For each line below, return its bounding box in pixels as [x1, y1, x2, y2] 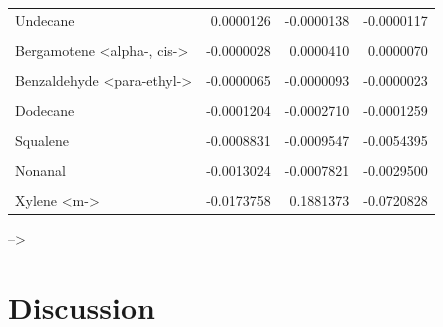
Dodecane [15, 100, 75, 121]
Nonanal [15, 160, 66, 181]
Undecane [15, 9, 75, 30]
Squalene [15, 130, 70, 151]
